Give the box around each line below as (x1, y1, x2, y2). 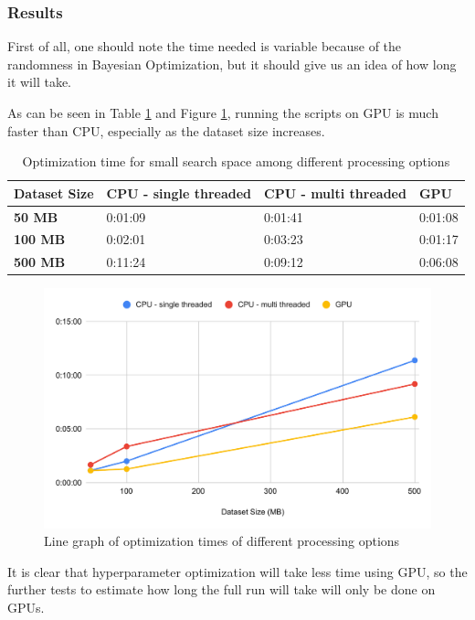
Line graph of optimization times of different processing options (44, 531, 400, 551)
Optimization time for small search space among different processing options (22, 152, 450, 171)
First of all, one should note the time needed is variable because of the (7, 37, 402, 56)
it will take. (7, 72, 71, 91)
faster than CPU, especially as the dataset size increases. (7, 121, 325, 140)
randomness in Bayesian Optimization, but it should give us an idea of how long (7, 54, 457, 73)
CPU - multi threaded (264, 183, 406, 202)
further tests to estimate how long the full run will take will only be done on (7, 580, 436, 599)
